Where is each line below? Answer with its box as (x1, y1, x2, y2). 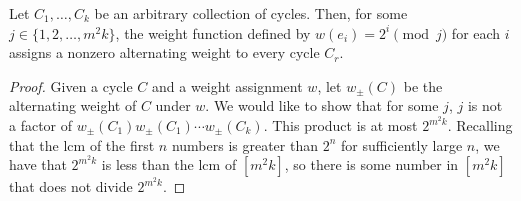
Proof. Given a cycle (9, 75, 133, 96)
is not (467, 95, 503, 116)
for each (451, 22, 501, 43)
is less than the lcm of (101, 154, 237, 175)
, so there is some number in (284, 154, 459, 175)
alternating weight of (9, 95, 137, 116)
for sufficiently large (341, 134, 463, 155)
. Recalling (447, 115, 513, 136)
